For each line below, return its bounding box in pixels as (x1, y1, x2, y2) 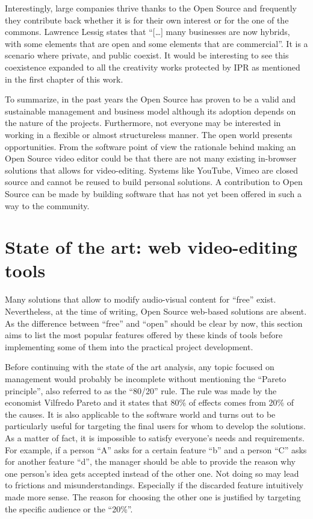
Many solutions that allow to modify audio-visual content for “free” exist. (5, 293, 276, 306)
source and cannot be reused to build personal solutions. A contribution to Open (5, 175, 303, 188)
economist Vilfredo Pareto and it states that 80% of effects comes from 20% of (5, 396, 294, 409)
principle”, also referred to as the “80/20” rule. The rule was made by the (5, 384, 277, 397)
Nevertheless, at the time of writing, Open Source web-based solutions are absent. (5, 305, 307, 317)
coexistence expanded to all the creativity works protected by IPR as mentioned (5, 60, 300, 73)
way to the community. (5, 199, 90, 212)
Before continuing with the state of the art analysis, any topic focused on (5, 360, 274, 373)
